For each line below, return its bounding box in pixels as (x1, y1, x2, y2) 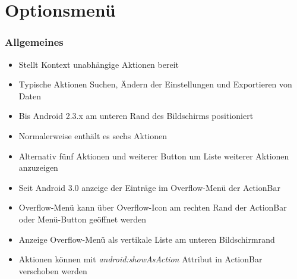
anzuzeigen (18, 161, 58, 174)
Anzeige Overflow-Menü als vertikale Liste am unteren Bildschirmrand (18, 233, 275, 245)
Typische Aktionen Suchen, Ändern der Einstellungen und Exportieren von (18, 78, 292, 90)
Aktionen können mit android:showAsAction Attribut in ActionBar (18, 253, 263, 265)
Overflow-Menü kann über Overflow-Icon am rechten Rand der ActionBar (18, 201, 287, 214)
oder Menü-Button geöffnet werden (18, 212, 146, 225)
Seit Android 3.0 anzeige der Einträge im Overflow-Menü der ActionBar (18, 181, 280, 193)
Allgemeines (5, 35, 64, 49)
